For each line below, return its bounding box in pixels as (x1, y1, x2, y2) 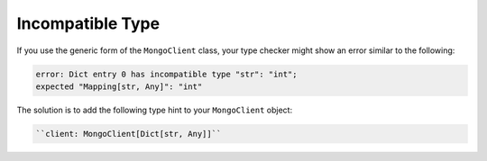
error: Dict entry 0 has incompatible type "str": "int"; (35, 68, 298, 79)
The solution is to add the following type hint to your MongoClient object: (16, 104, 293, 115)
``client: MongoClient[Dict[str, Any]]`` (35, 129, 222, 139)
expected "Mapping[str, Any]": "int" (35, 81, 203, 92)
